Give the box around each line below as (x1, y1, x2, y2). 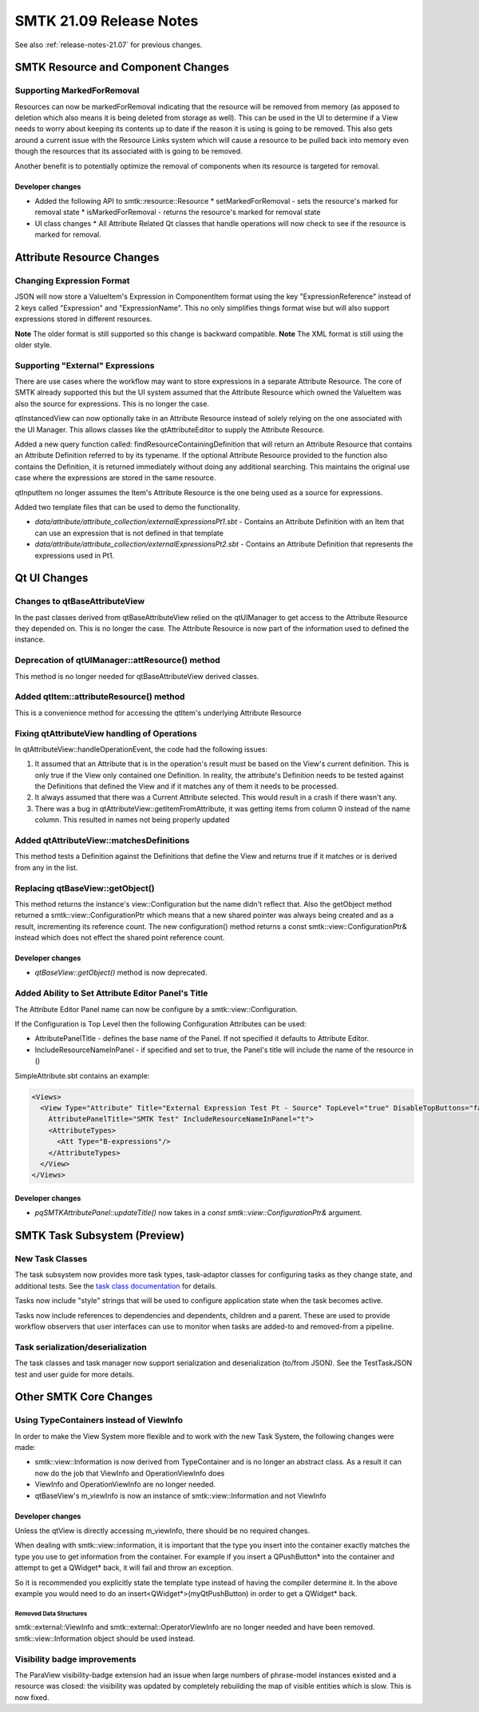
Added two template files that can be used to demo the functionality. (14, 502, 241, 511)
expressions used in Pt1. (34, 550, 115, 560)
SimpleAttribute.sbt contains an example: (14, 1070, 150, 1080)
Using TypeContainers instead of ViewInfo (14, 1415, 184, 1426)
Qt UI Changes (14, 571, 89, 585)
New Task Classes (14, 1253, 88, 1265)
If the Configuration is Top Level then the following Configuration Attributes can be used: (14, 1019, 307, 1029)
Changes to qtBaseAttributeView (14, 596, 145, 607)
